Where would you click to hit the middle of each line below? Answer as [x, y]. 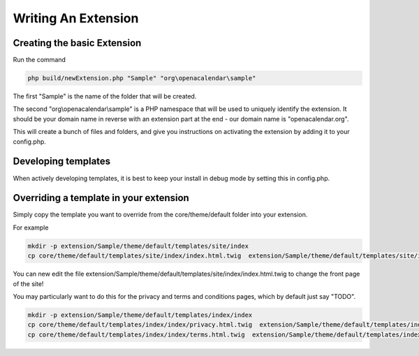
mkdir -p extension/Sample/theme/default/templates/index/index [140, 315]
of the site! [28, 283]
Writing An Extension [76, 18]
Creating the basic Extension [77, 43]
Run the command [39, 60]
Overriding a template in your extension [101, 198]
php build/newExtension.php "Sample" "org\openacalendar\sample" [142, 78]
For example [31, 228]
